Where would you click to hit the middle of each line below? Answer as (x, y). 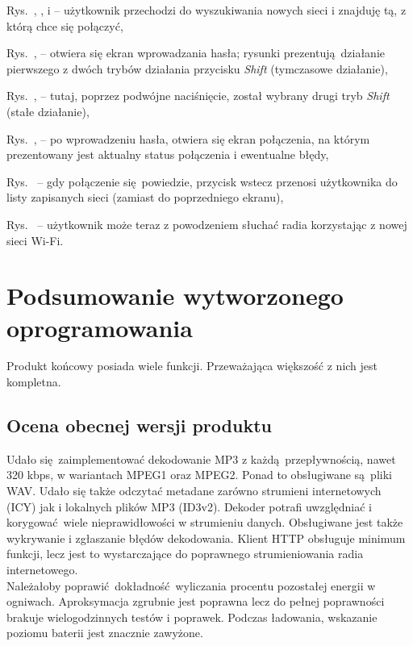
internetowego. (42, 569)
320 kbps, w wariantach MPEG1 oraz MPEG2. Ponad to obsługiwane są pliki (199, 475)
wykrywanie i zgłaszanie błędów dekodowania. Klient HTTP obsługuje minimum (206, 538)
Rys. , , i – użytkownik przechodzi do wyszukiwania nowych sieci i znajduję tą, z (206, 10)
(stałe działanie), (48, 111)
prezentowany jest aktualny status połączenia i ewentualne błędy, (168, 154)
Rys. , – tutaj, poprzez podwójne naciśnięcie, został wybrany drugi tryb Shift (198, 96)
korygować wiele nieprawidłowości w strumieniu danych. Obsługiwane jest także (205, 522)
